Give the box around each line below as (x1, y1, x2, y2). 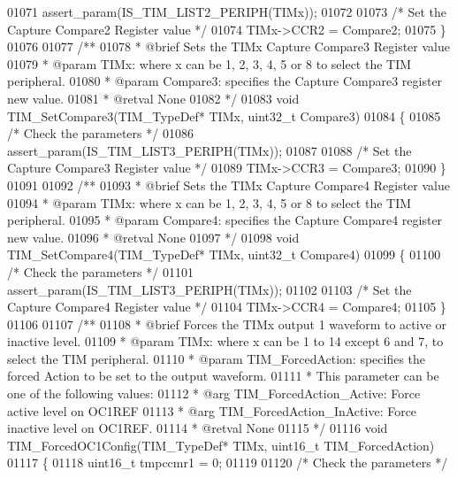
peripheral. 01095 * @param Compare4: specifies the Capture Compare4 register (7, 211, 443, 229)
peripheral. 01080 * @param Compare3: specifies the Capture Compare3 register (7, 72, 443, 90)
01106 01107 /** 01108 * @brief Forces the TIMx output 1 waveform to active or (7, 314, 447, 333)
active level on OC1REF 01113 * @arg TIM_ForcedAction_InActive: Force (7, 401, 417, 420)
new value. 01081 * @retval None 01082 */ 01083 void (7, 89, 300, 107)
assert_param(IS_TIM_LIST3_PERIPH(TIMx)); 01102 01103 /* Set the (7, 280, 412, 298)
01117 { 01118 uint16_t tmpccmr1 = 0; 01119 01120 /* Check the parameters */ (7, 453, 448, 472)
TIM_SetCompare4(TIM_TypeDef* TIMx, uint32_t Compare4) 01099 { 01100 (7, 245, 441, 264)
